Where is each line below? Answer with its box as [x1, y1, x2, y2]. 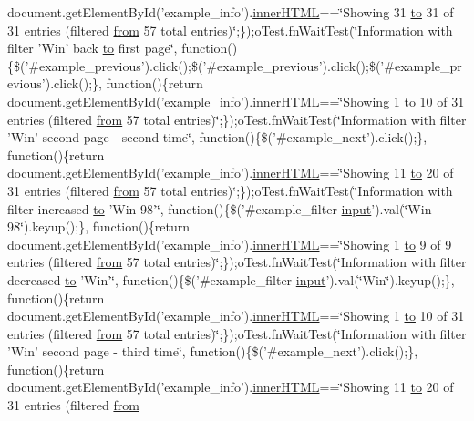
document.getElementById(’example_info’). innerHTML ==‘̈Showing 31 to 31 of [7, 3, 454, 21]
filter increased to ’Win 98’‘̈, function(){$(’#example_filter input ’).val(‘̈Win [7, 199, 432, 218]
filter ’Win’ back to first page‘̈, [7, 38, 178, 57]
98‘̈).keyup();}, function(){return [7, 217, 191, 236]
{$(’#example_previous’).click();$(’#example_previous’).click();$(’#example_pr [7, 56, 462, 75]
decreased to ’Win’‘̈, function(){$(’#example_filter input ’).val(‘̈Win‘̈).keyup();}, [7, 270, 455, 289]
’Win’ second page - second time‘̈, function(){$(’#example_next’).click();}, [7, 128, 428, 147]
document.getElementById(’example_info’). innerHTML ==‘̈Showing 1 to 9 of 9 [7, 234, 452, 253]
